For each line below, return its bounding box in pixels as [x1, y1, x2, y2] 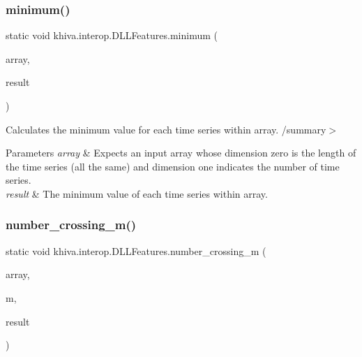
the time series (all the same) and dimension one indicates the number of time [6, 159, 340, 173]
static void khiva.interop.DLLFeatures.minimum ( [6, 28, 218, 43]
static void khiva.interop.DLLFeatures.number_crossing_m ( [6, 243, 266, 258]
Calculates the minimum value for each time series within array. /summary [6, 122, 326, 136]
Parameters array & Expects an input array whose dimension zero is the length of [6, 145, 356, 160]
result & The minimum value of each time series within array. [6, 186, 268, 201]
